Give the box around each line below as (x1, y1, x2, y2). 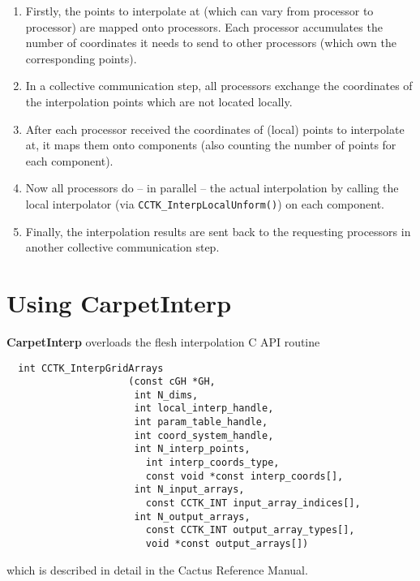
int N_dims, (134, 389, 199, 401)
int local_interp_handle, (134, 402, 274, 415)
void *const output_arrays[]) (145, 538, 309, 550)
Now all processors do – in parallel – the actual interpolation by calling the (25, 179, 399, 196)
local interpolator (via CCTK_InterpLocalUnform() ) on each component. (25, 195, 384, 212)
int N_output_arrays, (134, 510, 251, 523)
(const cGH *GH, (128, 376, 216, 388)
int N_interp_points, (134, 443, 251, 455)
